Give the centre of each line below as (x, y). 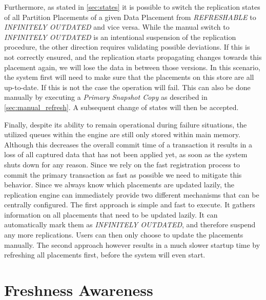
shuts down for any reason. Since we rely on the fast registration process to (122, 164)
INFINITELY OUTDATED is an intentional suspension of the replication (120, 37)
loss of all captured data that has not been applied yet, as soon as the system (126, 154)
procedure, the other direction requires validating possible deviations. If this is (127, 47)
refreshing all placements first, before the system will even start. (105, 255)
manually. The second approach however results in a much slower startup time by (132, 244)
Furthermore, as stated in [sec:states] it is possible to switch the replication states (132, 7)
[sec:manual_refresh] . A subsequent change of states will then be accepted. (121, 107)
